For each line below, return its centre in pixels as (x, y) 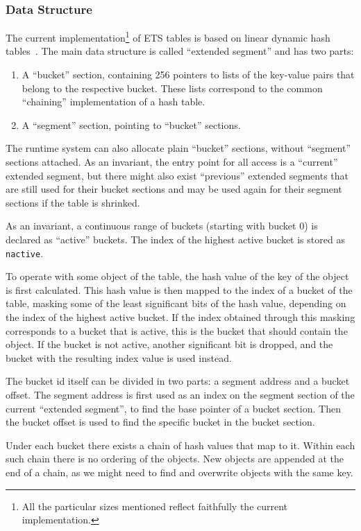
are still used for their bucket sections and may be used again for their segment (174, 189)
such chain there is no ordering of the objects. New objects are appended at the (175, 459)
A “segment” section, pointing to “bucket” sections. (131, 124)
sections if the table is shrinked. (73, 202)
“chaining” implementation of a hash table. (114, 102)
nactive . (25, 253)
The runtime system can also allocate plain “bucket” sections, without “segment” (178, 148)
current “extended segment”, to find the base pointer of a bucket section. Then (173, 408)
